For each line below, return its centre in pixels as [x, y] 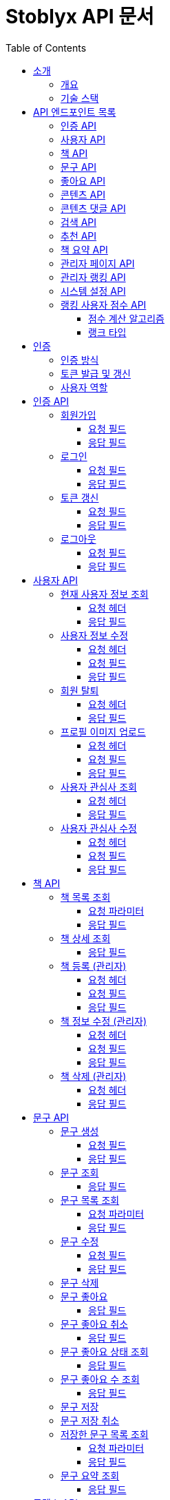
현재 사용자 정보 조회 [105, 594]
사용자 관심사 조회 [99, 787]
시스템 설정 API [93, 291]
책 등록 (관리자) [94, 966]
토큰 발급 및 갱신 [96, 373]
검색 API [79, 222]
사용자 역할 [84, 387]
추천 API [79, 236]
